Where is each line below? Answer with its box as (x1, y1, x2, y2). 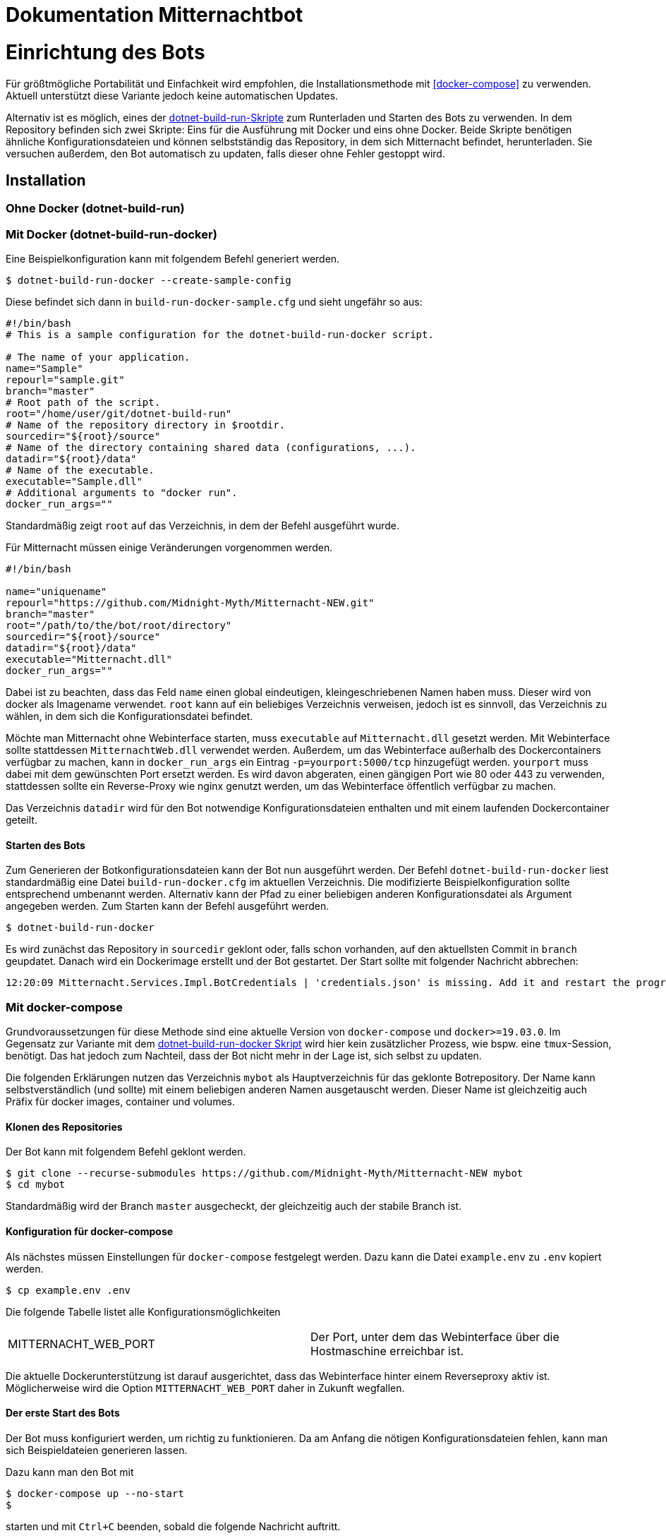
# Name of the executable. (6, 464, 155, 476)
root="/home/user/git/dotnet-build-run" (6, 408, 232, 420)
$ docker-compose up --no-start (6, 1487, 184, 1499)
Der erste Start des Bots (6, 1407, 120, 1419)
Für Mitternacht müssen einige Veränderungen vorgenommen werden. (6, 541, 333, 554)
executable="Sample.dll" (6, 476, 143, 488)
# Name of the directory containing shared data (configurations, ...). (6, 442, 416, 454)
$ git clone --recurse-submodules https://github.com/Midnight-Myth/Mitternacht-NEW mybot (6, 1167, 523, 1179)
